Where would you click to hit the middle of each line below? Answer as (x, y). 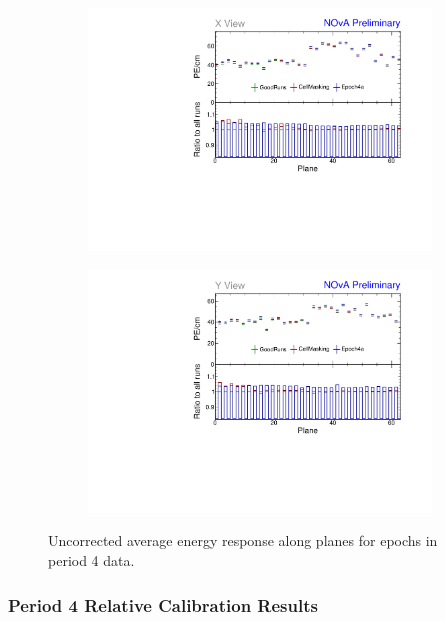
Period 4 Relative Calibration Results (163, 604)
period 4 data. (91, 560)
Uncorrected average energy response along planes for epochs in (243, 540)
